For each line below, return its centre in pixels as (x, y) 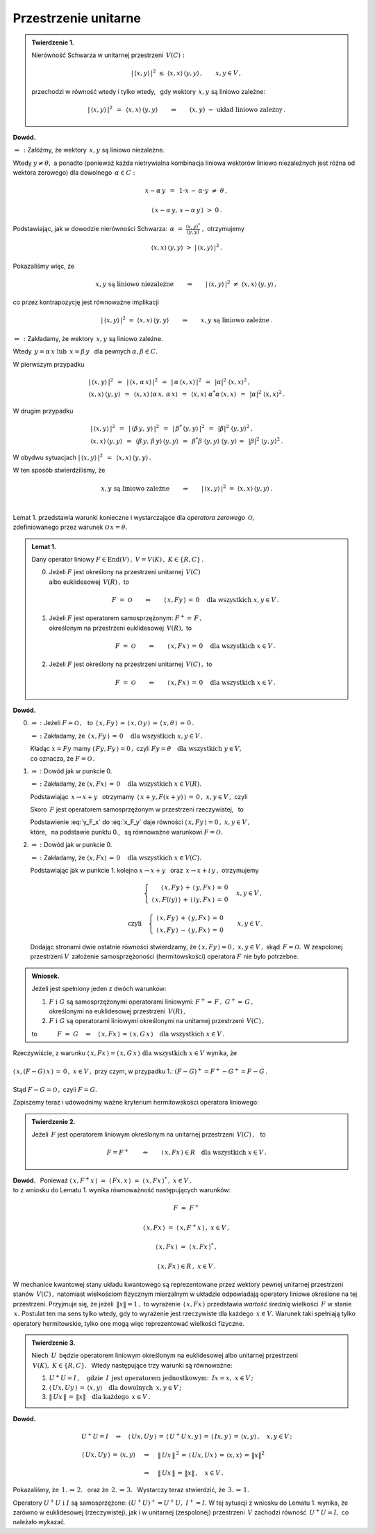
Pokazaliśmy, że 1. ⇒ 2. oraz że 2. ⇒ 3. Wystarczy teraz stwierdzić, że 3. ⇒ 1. (131, 1490)
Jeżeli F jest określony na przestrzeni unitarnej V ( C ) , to (131, 664)
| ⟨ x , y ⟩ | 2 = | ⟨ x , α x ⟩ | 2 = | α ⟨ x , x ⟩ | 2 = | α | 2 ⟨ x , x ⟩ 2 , (169, 381)
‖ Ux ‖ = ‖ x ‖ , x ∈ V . (190, 1473)
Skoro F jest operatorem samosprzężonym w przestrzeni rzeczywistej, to (137, 809)
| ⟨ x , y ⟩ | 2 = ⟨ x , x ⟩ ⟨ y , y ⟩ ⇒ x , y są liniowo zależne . (187, 320)
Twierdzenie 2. (53, 1121)
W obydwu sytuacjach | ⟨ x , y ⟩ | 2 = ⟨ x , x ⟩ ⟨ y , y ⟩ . (82, 457)
